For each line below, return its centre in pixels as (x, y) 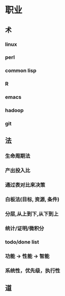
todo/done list (22, 242)
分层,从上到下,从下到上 (32, 214)
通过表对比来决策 (25, 185)
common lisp (21, 71)
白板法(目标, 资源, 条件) (32, 199)
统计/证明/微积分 (25, 228)
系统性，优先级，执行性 (32, 270)
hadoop (14, 111)
